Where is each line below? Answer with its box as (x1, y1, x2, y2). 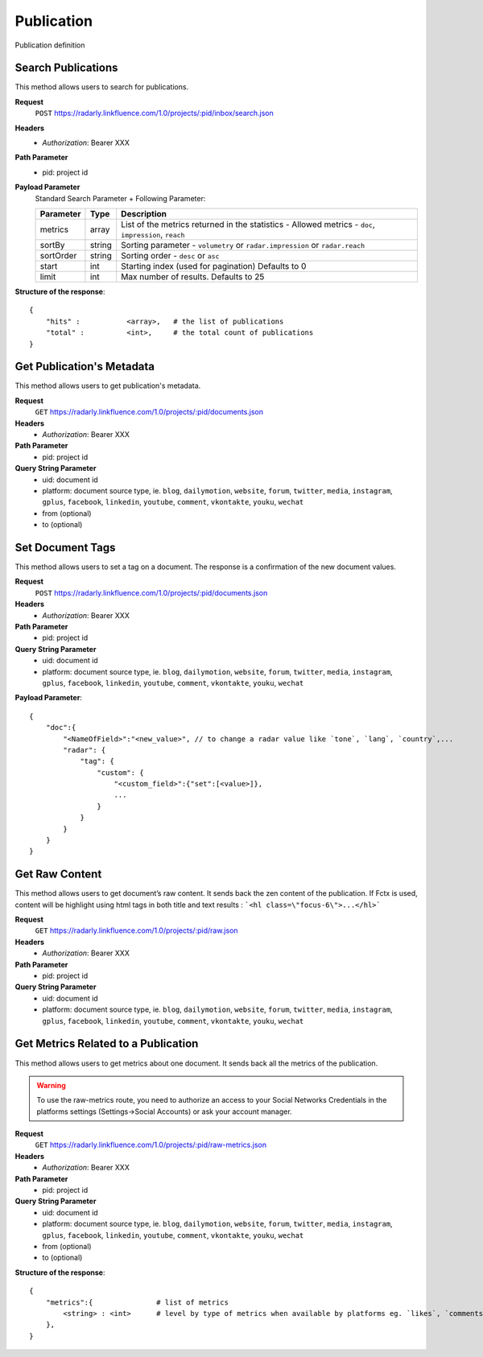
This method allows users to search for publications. (14, 82, 189, 92)
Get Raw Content (14, 868, 102, 881)
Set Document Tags (14, 540, 116, 555)
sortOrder (39, 250, 77, 261)
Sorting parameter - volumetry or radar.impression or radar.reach (121, 239, 365, 250)
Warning (36, 1080, 66, 1090)
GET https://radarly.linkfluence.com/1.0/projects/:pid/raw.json (35, 926, 238, 935)
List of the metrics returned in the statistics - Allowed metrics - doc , (121, 218, 375, 229)
